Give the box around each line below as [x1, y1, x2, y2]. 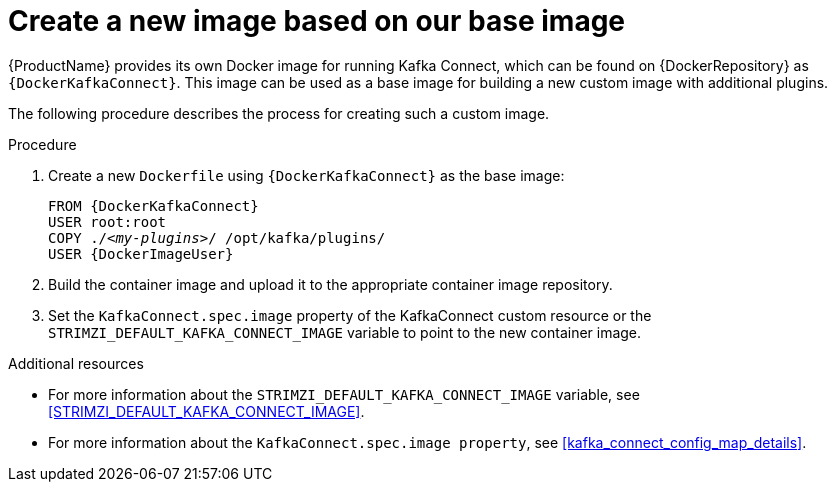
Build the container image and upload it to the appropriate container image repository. [48, 275, 613, 293]
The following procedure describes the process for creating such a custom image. [8, 104, 550, 122]
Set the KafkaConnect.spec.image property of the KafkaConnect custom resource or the [48, 306, 652, 324]
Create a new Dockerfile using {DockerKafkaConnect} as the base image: [48, 166, 565, 184]
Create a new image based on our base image [8, 4, 626, 38]
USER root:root [48, 213, 167, 230]
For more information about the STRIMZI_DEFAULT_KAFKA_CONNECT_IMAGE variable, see [48, 385, 640, 403]
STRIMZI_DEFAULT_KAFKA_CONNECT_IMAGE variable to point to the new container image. [48, 323, 642, 341]
